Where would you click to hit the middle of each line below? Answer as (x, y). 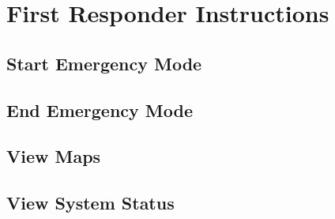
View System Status (90, 203)
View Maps (54, 156)
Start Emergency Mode (104, 63)
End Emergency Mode (100, 109)
